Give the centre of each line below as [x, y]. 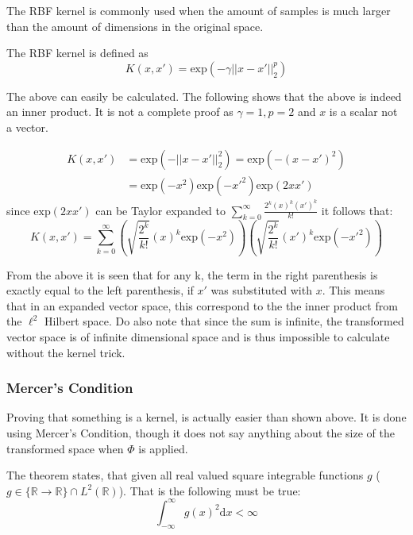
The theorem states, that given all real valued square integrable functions [185, 475]
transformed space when [65, 448]
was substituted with [261, 290]
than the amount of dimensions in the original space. [135, 26]
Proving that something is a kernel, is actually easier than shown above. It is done [206, 417]
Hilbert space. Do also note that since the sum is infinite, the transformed [224, 321]
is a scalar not [363, 112]
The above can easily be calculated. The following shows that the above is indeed [204, 96]
